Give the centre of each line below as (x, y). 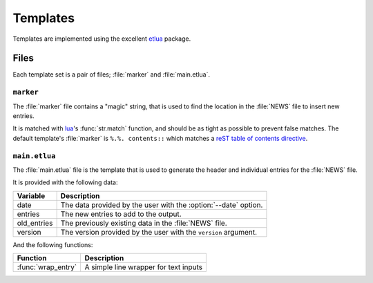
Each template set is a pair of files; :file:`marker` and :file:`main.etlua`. (112, 75)
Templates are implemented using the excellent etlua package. (102, 39)
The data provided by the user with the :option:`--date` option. (162, 205)
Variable (31, 195)
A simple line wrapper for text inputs (144, 267)
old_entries (35, 223)
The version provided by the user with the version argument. (159, 232)
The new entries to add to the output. (121, 214)
